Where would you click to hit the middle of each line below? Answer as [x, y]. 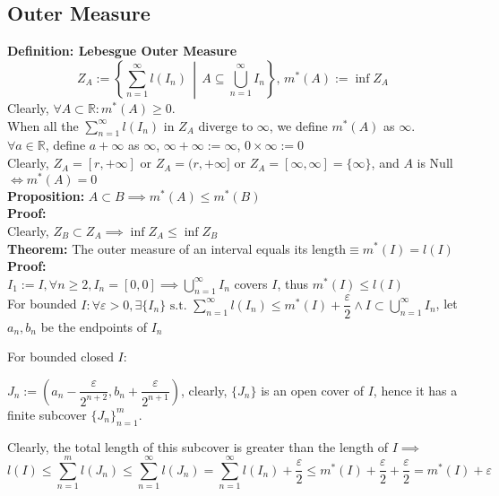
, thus [293, 283]
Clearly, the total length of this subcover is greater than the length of [198, 446]
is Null [435, 163]
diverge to [226, 125]
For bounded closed [60, 357]
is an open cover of [312, 390]
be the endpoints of [94, 326]
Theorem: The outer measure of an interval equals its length [177, 248]
